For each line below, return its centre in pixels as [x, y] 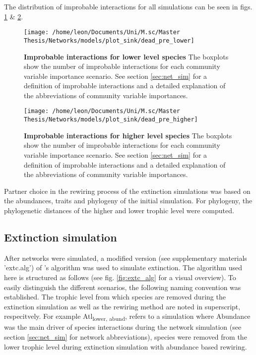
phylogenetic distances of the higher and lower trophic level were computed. [119, 210]
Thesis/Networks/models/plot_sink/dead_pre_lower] [109, 40]
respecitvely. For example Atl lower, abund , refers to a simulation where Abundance [127, 317]
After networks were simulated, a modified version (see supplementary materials [126, 258]
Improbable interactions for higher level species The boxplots [128, 135]
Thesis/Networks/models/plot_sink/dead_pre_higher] [111, 120]
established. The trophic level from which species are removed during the [115, 297]
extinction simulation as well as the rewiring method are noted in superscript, [122, 306]
